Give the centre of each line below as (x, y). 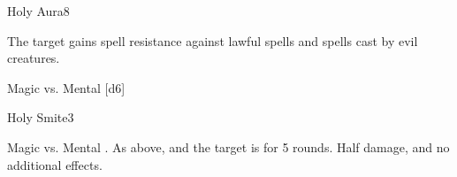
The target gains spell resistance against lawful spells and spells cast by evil (213, 40)
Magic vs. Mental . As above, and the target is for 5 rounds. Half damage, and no (228, 146)
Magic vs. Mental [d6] (66, 87)
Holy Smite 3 (41, 117)
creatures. (34, 58)
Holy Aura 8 (38, 11)
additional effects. (55, 164)
